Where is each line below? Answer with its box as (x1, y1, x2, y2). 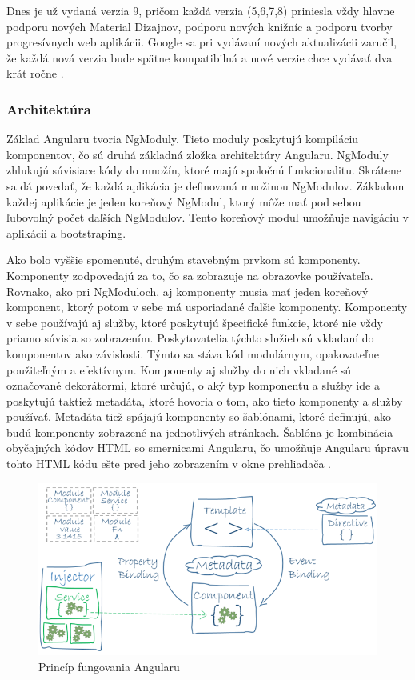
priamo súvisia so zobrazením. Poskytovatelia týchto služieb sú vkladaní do (6, 330, 374, 346)
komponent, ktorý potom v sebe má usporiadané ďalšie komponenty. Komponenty (6, 298, 408, 315)
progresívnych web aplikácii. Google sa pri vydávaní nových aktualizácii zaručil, (6, 34, 397, 50)
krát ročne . (6, 65, 64, 82)
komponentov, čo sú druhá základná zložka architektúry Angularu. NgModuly (6, 146, 389, 162)
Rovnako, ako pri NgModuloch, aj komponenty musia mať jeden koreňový (6, 282, 369, 299)
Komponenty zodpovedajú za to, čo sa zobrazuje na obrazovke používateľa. (6, 266, 373, 283)
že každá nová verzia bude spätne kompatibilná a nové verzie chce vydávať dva (6, 49, 393, 66)
